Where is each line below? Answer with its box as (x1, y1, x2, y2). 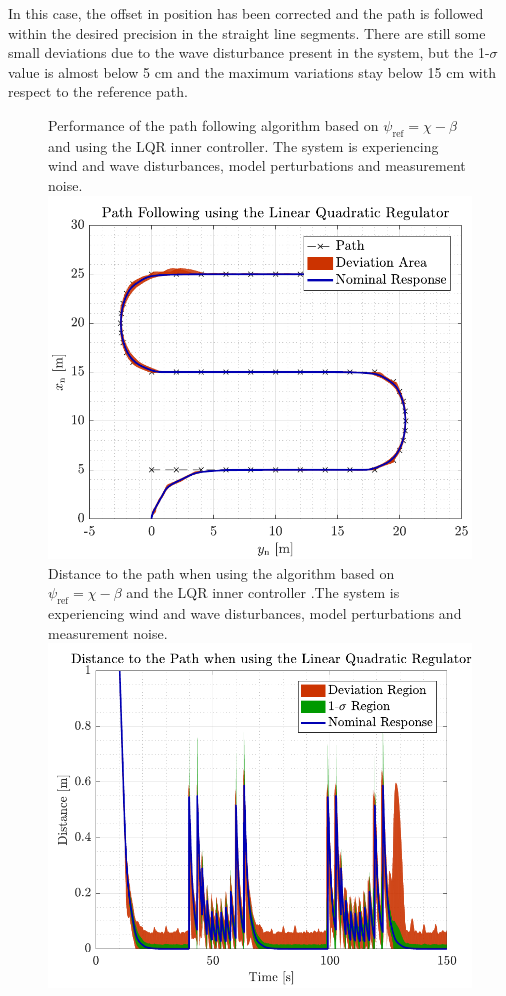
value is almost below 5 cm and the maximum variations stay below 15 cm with (8, 61, 496, 82)
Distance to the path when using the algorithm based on (48, 562, 395, 583)
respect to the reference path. (8, 81, 188, 102)
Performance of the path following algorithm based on (48, 114, 379, 135)
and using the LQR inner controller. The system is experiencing (48, 135, 439, 156)
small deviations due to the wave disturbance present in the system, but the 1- (8, 42, 490, 63)
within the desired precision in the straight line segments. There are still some (8, 22, 486, 43)
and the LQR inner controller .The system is (126, 582, 400, 603)
